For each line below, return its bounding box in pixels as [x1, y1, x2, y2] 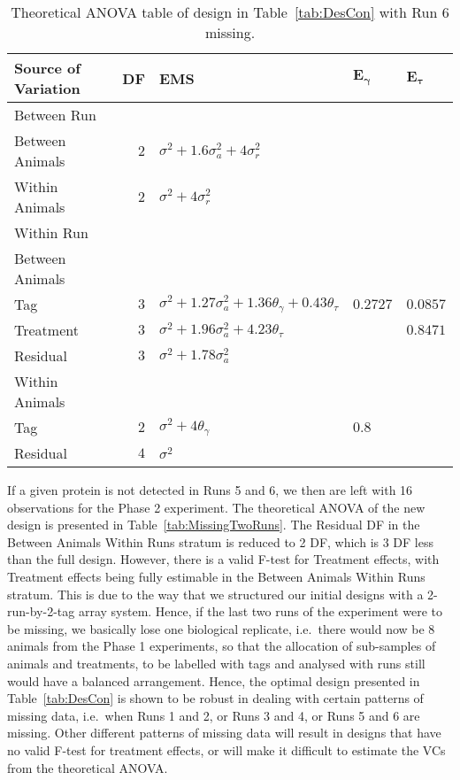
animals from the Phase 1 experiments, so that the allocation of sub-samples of [7, 637, 436, 655]
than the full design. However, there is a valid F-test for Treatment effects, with [7, 550, 440, 568]
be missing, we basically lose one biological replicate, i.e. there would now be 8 [7, 619, 435, 637]
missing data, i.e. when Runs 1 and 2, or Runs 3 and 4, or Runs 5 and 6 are [7, 706, 420, 724]
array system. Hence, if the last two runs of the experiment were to [78, 602, 443, 621]
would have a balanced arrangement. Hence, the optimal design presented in [7, 671, 420, 690]
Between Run [14, 104, 96, 125]
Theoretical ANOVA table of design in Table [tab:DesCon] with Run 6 [11, 2, 449, 22]
